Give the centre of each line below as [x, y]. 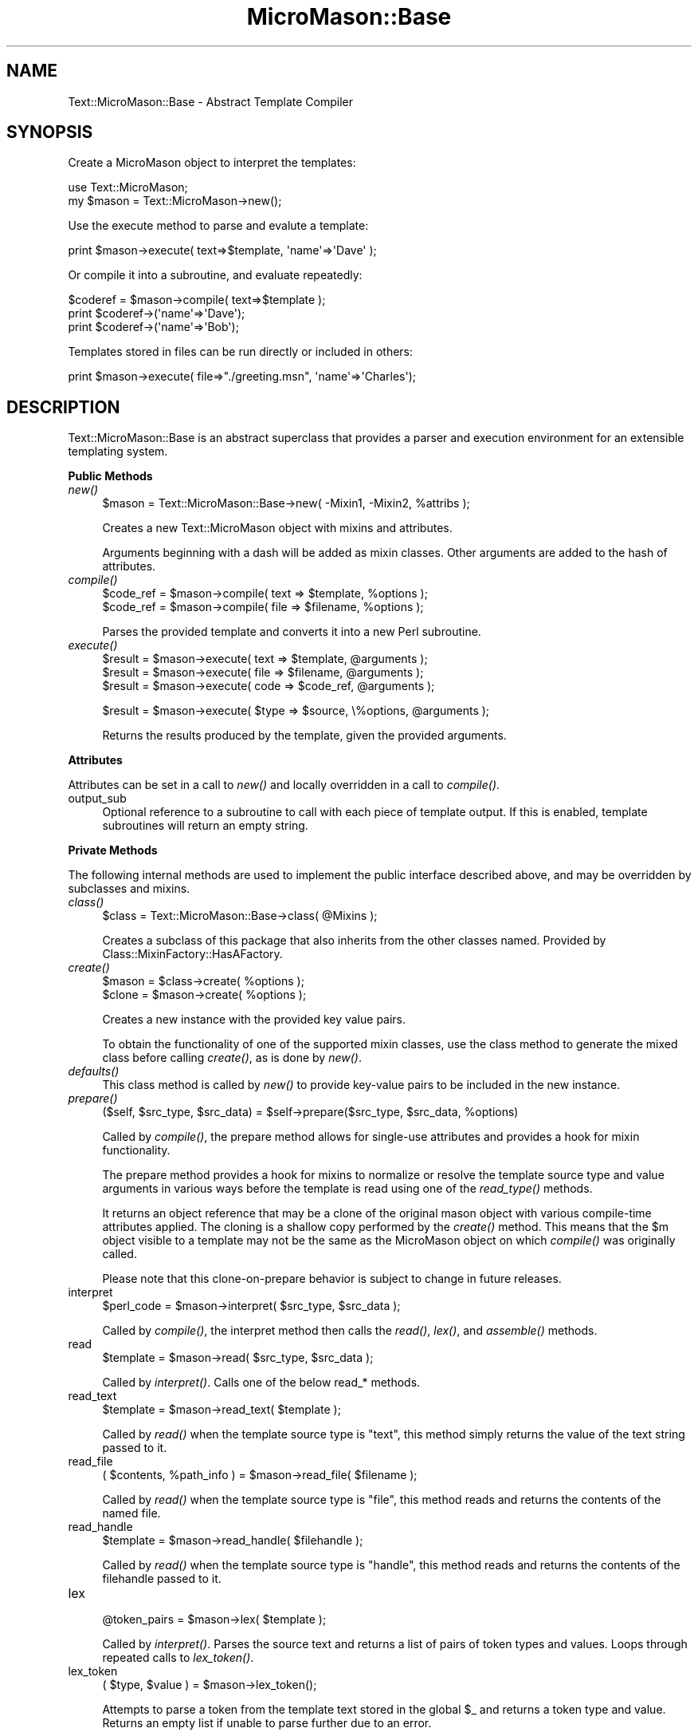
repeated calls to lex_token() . [178, 1658]
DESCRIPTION [63, 407]
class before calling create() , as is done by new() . [232, 1058]
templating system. [118, 452]
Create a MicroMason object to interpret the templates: [212, 163]
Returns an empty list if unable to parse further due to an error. [267, 1723]
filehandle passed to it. [162, 1579]
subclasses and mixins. [129, 889]
